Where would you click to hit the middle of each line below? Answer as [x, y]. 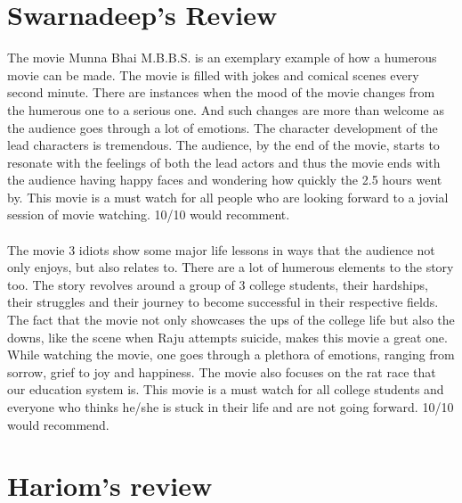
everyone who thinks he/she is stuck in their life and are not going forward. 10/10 [231, 407]
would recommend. [58, 424]
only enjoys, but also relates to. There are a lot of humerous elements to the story [231, 267]
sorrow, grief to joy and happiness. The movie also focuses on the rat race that [222, 371]
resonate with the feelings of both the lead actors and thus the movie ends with [224, 162]
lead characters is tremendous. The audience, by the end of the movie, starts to [223, 145]
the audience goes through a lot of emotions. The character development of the [223, 127]
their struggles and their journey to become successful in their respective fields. [223, 302]
